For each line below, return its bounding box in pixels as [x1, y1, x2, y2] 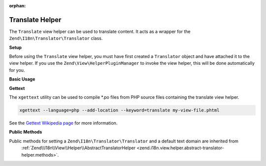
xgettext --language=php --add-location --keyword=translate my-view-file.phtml [19, 108, 220, 113]
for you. [9, 67, 25, 73]
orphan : [9, 3, 26, 8]
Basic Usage [9, 76, 35, 82]
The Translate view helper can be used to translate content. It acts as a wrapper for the [9, 28, 191, 34]
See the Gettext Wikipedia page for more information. [9, 120, 118, 126]
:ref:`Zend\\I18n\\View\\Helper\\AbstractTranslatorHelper [21, 145, 135, 151]
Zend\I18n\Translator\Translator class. [9, 35, 103, 41]
